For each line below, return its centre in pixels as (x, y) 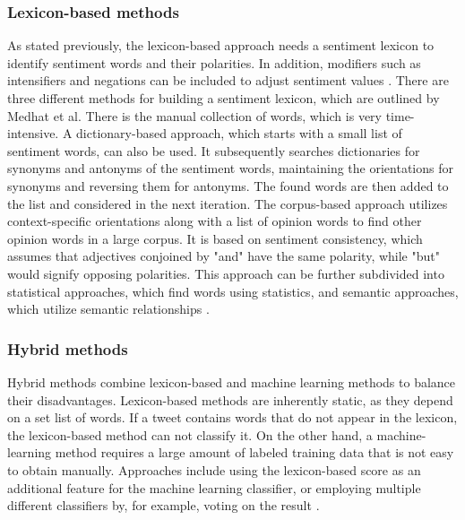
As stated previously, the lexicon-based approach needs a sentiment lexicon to (221, 45)
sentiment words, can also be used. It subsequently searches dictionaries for (214, 150)
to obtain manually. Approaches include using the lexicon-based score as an (214, 469)
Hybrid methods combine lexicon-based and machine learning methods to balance (232, 381)
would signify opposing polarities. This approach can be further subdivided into (226, 273)
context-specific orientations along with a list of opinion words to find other (215, 221)
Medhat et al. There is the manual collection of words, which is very (194, 115)
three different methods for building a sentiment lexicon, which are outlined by (224, 98)
